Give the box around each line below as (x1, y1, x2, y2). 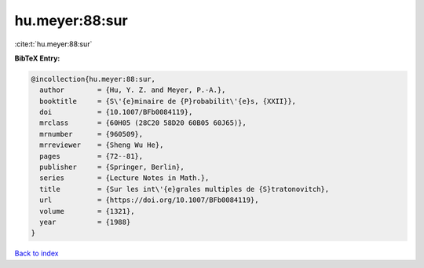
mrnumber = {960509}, (39, 130, 144, 138)
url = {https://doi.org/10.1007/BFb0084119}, (39, 196, 259, 204)
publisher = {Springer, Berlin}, (39, 163, 185, 172)
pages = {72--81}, (39, 152, 144, 160)
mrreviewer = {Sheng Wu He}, (39, 141, 164, 149)
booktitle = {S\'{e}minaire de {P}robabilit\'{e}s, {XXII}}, (39, 97, 297, 105)
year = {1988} (39, 218, 131, 226)
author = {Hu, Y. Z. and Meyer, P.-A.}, (39, 86, 226, 94)
